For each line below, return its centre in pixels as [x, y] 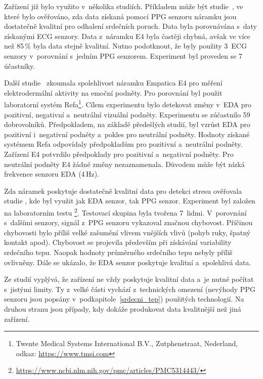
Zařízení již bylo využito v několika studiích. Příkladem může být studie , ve [124, 6]
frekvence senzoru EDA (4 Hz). [52, 174]
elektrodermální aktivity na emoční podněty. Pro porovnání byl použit [113, 92]
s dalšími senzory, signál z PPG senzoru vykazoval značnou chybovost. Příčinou [128, 222]
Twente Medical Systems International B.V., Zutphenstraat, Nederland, [127, 343]
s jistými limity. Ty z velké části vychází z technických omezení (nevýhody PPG [130, 289]
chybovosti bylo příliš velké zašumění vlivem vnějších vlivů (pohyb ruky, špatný [127, 232]
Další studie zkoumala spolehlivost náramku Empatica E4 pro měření [113, 83]
